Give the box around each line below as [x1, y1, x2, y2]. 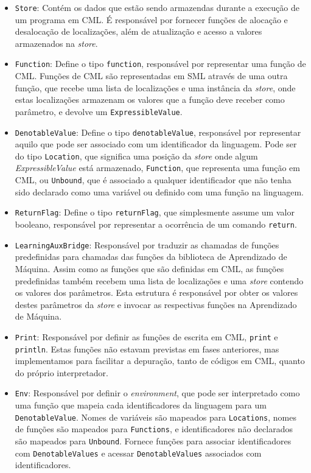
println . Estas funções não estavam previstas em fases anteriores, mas [15, 342, 279, 355]
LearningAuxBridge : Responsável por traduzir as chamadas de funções [15, 238, 279, 251]
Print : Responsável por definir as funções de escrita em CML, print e [15, 330, 278, 343]
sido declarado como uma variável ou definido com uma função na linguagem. [15, 185, 304, 198]
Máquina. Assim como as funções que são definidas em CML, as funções [15, 262, 284, 275]
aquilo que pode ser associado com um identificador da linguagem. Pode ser [15, 138, 297, 150]
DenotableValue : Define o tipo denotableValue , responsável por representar [15, 125, 301, 138]
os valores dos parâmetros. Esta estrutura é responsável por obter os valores [15, 286, 298, 299]
